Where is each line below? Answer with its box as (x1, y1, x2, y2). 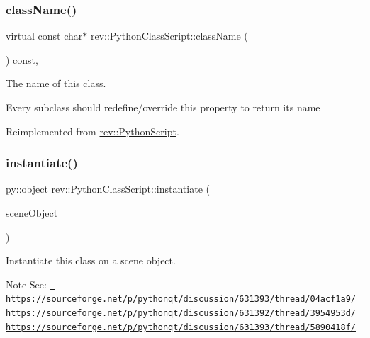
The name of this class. (6, 76, 106, 91)
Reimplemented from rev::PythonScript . (6, 123, 179, 138)
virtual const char (6, 28, 83, 43)
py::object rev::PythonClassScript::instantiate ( (6, 181, 210, 196)
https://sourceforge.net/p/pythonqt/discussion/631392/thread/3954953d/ (6, 308, 356, 319)
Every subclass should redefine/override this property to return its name (6, 100, 320, 114)
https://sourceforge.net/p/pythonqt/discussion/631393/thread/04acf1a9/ (6, 294, 356, 305)
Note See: (6, 276, 47, 291)
